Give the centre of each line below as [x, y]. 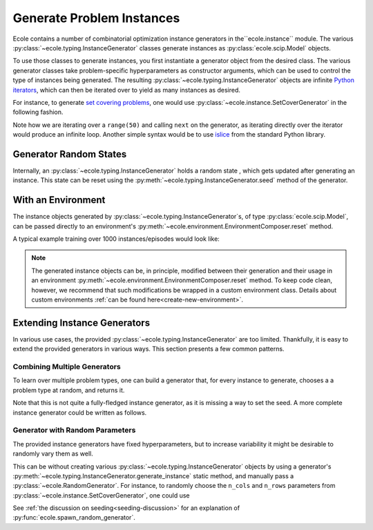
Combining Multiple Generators [67, 367]
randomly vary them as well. [53, 454]
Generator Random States [70, 154]
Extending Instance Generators [82, 323]
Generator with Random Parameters [74, 430]
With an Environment [59, 200]
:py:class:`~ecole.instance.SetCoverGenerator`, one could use [101, 495]
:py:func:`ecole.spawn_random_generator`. [74, 518]
